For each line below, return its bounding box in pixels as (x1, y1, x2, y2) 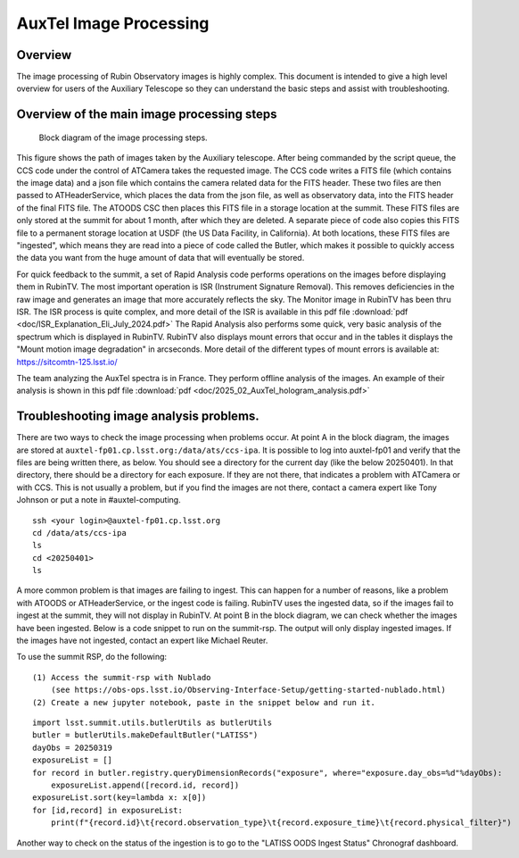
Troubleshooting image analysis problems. (16, 409, 260, 424)
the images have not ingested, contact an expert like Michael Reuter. (16, 635, 268, 646)
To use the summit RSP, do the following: (16, 652, 168, 662)
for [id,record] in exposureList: (32, 804, 183, 815)
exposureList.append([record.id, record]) (50, 779, 240, 790)
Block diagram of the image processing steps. (38, 132, 209, 143)
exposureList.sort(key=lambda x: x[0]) (32, 793, 207, 803)
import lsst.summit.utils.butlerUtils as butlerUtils (32, 718, 272, 728)
